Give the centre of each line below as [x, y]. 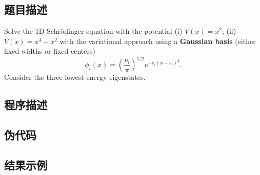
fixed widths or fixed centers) [50, 51]
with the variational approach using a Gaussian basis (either [158, 41]
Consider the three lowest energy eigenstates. [75, 77]
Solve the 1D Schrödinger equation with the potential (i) [93, 31]
